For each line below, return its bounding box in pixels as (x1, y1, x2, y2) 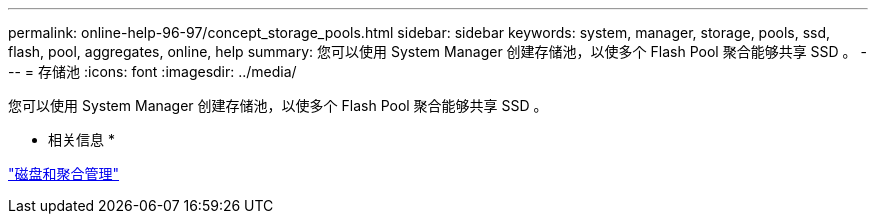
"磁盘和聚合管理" (8, 165, 120, 182)
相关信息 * (48, 131, 115, 148)
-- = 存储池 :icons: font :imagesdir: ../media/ (8, 63, 297, 80)
